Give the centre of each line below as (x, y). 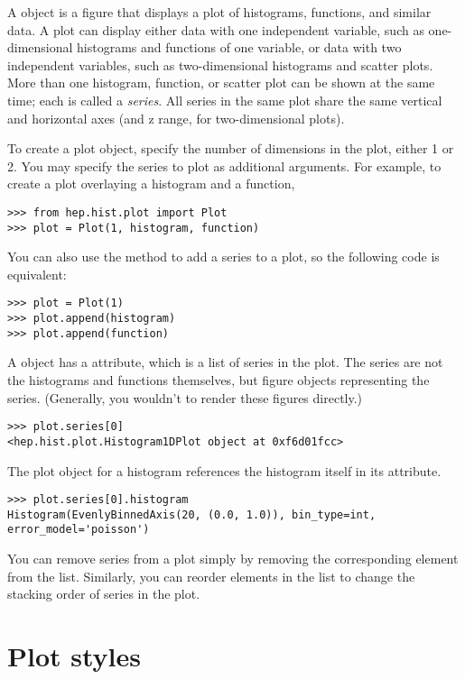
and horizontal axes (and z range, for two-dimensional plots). (176, 118)
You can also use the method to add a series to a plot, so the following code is (223, 257)
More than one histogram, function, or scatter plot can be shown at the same (221, 83)
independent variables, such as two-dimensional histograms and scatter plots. (220, 64)
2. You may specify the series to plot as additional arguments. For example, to (224, 165)
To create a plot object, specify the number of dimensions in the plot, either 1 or (231, 148)
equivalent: (37, 274)
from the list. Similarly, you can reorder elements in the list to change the (211, 576)
